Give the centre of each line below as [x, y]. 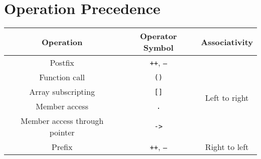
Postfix [62, 63]
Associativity [227, 42]
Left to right [227, 97]
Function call [62, 77]
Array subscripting [62, 92]
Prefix [62, 147]
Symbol [158, 48]
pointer [62, 132]
